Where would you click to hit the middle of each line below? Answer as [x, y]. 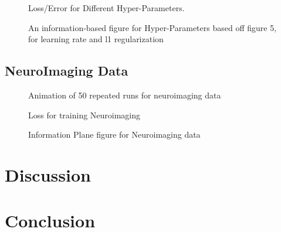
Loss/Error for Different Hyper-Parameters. [106, 8]
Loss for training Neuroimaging [84, 115]
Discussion [48, 174]
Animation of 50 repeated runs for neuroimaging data [125, 95]
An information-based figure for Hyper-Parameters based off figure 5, [153, 27]
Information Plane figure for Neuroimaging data [114, 134]
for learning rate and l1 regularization [96, 39]
